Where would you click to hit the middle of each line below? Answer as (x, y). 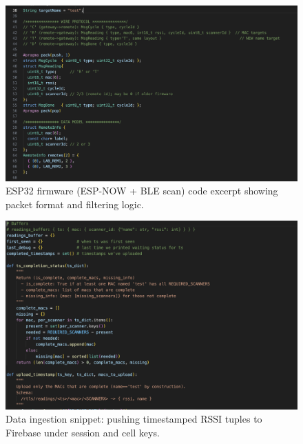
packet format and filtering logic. (75, 204)
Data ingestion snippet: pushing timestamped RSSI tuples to (134, 419)
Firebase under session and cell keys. (83, 432)
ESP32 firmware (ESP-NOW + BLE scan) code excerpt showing (142, 191)
